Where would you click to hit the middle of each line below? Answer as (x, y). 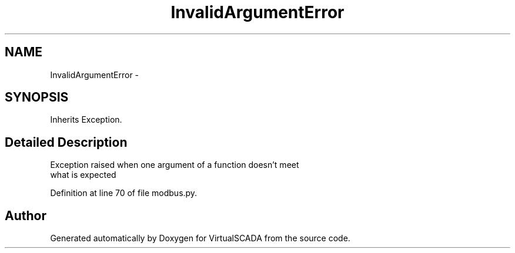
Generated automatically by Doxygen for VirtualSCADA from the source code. (200, 238)
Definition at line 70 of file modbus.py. (124, 193)
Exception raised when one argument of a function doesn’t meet (175, 165)
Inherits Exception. (86, 120)
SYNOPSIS (37, 97)
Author (26, 215)
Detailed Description (66, 142)
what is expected (83, 175)
